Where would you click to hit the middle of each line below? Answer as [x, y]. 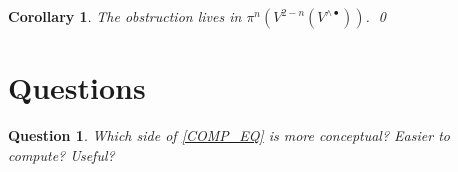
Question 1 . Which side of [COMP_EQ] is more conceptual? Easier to [229, 135]
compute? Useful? [61, 154]
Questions [77, 87]
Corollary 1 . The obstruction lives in [125, 16]
